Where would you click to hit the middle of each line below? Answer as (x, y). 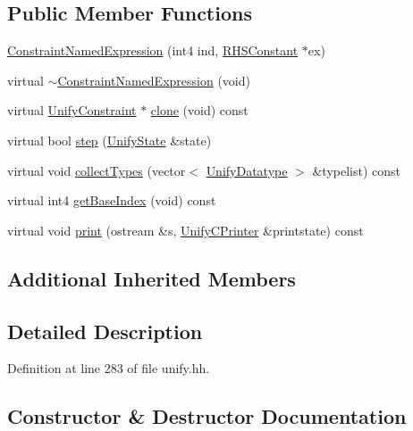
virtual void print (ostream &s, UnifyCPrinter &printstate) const (185, 230)
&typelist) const (357, 170)
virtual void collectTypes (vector (97, 170)
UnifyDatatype (247, 170)
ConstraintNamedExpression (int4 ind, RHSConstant (153, 50)
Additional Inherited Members (152, 278)
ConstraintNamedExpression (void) (154, 80)
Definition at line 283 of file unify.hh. (109, 368)
